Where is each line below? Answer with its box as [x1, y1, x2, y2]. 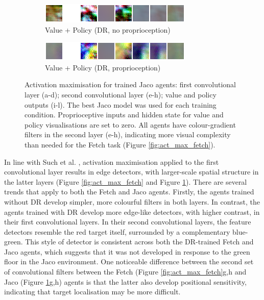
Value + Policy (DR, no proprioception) [45, 24, 171, 35]
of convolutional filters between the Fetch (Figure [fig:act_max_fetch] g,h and [4, 266, 247, 277]
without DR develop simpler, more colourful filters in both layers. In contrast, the [4, 196, 260, 207]
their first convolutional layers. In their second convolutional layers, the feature [4, 216, 251, 227]
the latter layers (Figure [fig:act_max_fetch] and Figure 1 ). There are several [4, 176, 247, 187]
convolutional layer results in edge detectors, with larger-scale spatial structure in [4, 166, 259, 177]
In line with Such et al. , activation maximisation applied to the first [4, 156, 219, 167]
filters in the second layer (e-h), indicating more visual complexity [25, 129, 231, 140]
